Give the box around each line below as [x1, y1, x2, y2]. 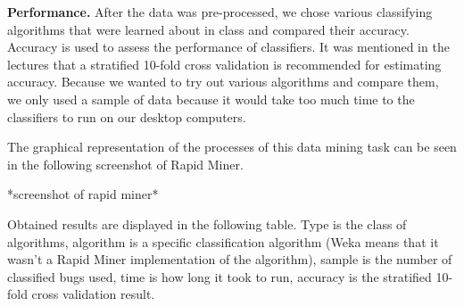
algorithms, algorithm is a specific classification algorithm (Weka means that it [7, 232, 439, 251]
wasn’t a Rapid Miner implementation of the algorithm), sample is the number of [7, 250, 452, 269]
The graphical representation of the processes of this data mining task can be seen [7, 137, 457, 156]
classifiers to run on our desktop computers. [7, 107, 246, 126]
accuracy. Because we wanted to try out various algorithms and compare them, [7, 72, 439, 91]
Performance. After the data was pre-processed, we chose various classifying [7, 3, 433, 21]
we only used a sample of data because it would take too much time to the [7, 89, 415, 108]
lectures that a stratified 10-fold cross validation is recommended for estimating [7, 54, 442, 73]
